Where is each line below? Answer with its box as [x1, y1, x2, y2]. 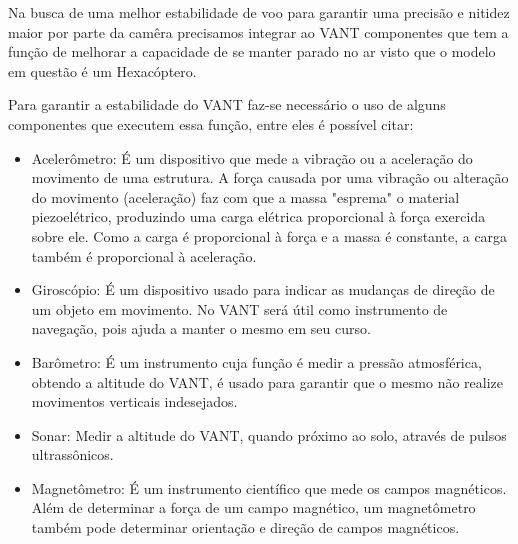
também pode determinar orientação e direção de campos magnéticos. [31, 517, 460, 538]
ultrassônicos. [31, 444, 114, 465]
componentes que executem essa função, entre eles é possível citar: [8, 113, 414, 134]
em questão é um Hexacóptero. [8, 60, 197, 81]
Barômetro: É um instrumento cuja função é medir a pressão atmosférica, [31, 351, 482, 372]
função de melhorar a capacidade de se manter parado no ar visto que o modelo [8, 41, 496, 62]
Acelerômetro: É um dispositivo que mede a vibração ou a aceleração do [31, 147, 473, 168]
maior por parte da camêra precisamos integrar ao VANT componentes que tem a [8, 21, 509, 42]
